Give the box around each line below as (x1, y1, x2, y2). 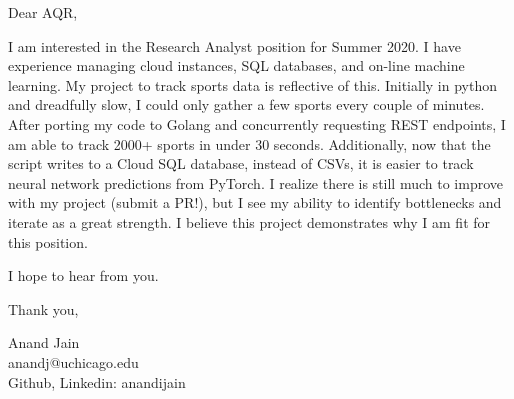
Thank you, (8, 298, 79, 319)
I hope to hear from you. (8, 265, 159, 286)
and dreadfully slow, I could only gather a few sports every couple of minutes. (8, 94, 485, 115)
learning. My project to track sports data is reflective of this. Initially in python (8, 74, 497, 95)
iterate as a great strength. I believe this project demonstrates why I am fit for (8, 211, 491, 232)
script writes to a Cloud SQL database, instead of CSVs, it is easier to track (8, 153, 474, 174)
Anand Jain (8, 332, 80, 353)
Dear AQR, (8, 2, 78, 22)
